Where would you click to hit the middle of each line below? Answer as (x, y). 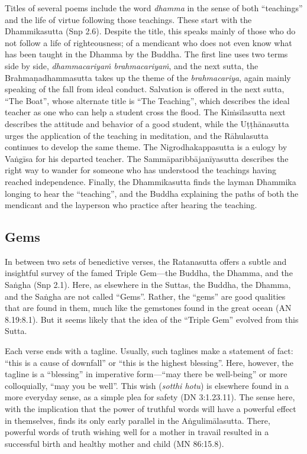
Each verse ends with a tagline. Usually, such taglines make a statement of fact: (149, 351)
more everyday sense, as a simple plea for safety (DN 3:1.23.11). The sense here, (150, 397)
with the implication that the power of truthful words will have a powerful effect (151, 409)
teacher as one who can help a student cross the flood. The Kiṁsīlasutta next (145, 112)
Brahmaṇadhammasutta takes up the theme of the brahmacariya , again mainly (148, 77)
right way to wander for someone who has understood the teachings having (140, 170)
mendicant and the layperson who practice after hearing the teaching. (131, 205)
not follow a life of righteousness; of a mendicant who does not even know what (148, 42)
